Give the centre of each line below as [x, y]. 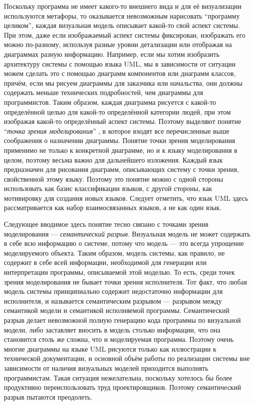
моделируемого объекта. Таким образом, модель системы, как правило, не [115, 252]
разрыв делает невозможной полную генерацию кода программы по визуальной [122, 320]
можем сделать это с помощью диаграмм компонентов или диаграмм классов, [120, 73]
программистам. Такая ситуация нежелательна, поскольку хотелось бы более [118, 377]
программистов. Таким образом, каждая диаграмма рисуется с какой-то [110, 102]
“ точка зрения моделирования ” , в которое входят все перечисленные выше [117, 131]
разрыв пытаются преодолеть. [48, 396]
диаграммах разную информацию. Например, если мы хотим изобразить [112, 54]
